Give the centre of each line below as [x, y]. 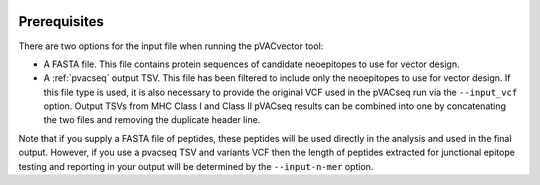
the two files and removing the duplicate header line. [152, 120]
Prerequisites [61, 21]
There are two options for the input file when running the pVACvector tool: [171, 46]
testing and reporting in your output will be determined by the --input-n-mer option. [196, 166]
